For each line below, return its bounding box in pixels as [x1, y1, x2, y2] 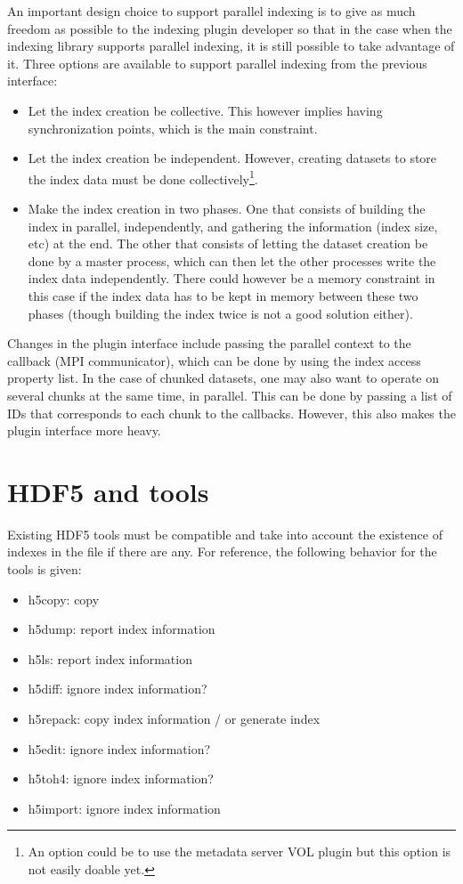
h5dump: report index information [28, 620, 215, 638]
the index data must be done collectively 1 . [28, 166, 258, 188]
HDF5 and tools [7, 473, 209, 509]
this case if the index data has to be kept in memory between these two [28, 286, 418, 304]
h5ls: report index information [28, 649, 192, 668]
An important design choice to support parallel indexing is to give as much [7, 2, 416, 20]
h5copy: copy [28, 589, 100, 608]
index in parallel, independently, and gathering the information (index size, [28, 216, 438, 235]
